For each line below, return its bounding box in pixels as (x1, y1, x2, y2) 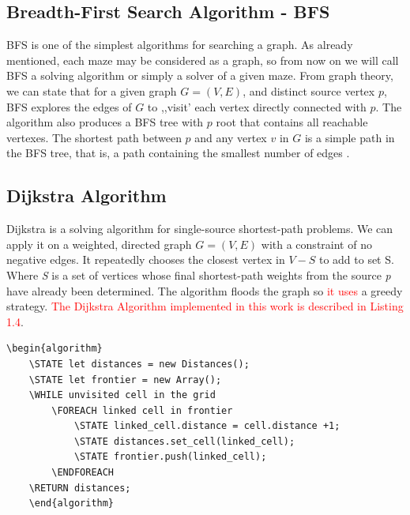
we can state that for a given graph (6, 82, 177, 99)
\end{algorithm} (28, 498, 115, 509)
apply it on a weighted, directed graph (6, 235, 192, 252)
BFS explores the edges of (6, 98, 132, 115)
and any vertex (194, 129, 267, 145)
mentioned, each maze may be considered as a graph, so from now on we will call (6, 51, 399, 68)
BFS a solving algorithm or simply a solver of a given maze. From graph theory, (6, 67, 393, 84)
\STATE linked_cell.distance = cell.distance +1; (73, 420, 340, 432)
